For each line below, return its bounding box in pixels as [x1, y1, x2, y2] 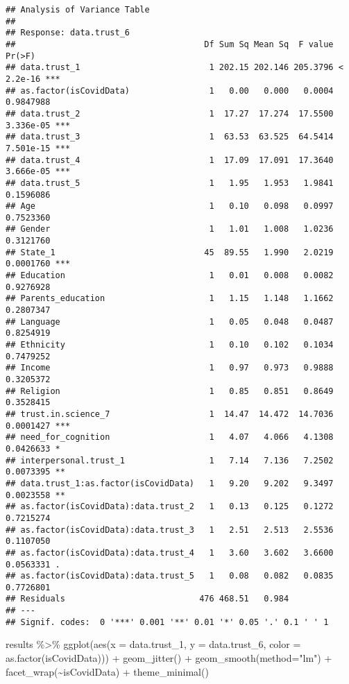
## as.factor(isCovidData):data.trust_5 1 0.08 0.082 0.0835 [6, 571, 334, 581]
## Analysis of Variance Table [6, 5, 150, 15]
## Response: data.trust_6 [6, 28, 130, 38]
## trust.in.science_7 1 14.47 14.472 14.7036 [6, 409, 334, 419]
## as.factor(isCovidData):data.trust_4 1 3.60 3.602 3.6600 [6, 547, 334, 558]
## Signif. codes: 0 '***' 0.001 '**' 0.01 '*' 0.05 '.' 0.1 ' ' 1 [6, 617, 329, 627]
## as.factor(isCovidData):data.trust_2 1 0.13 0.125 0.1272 [6, 502, 334, 512]
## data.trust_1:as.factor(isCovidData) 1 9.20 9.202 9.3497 [6, 478, 334, 488]
